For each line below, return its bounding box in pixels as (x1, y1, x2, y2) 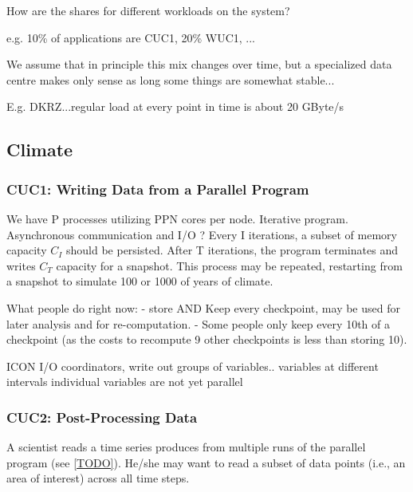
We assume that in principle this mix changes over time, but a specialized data (6, 56, 392, 73)
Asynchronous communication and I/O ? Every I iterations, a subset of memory (6, 226, 397, 242)
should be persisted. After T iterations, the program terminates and (65, 242, 398, 258)
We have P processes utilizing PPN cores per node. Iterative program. (6, 210, 348, 226)
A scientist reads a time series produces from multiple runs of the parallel (6, 439, 366, 455)
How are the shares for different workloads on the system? (6, 2, 290, 18)
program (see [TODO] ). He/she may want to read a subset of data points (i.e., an (6, 454, 406, 470)
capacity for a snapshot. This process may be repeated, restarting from (56, 257, 403, 274)
